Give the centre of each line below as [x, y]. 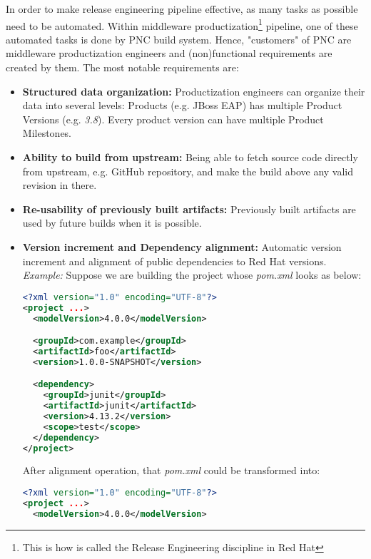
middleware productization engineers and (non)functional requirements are [169, 53]
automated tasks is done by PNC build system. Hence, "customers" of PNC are [179, 39]
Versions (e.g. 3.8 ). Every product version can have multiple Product [173, 119]
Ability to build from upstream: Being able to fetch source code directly [190, 157]
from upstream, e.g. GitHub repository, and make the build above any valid [188, 171]
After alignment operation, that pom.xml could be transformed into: [171, 470]
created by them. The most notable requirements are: [122, 67]
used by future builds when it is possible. [112, 223]
